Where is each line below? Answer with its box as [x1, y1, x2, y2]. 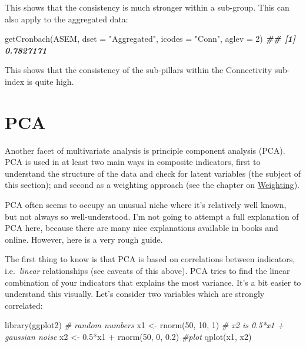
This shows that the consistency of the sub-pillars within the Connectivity [5, 64, 272, 76]
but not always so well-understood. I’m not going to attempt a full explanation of [5, 210, 299, 222]
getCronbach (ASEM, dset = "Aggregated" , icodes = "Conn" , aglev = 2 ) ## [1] [5, 32, 295, 45]
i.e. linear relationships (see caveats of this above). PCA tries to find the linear [5, 265, 290, 277]
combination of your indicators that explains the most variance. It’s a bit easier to [5, 276, 301, 288]
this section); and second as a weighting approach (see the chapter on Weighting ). [5, 179, 300, 191]
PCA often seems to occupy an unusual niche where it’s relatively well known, [5, 199, 287, 211]
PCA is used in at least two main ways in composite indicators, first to [5, 156, 261, 168]
